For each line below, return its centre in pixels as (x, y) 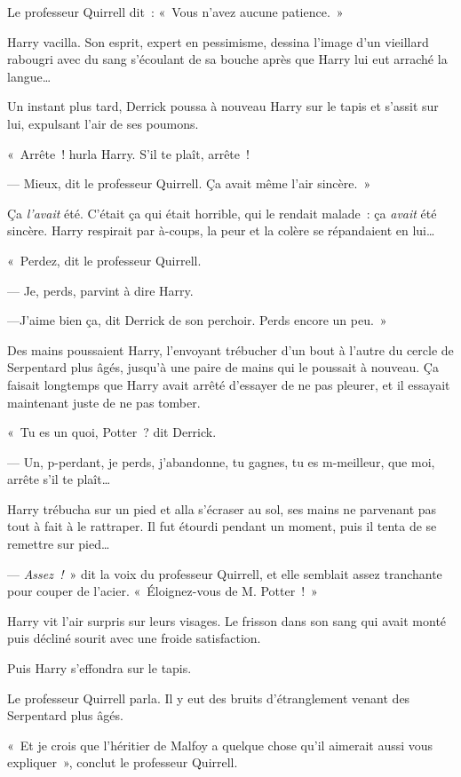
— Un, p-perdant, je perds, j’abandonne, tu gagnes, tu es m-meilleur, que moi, (221, 461)
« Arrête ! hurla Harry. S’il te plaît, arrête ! (128, 153)
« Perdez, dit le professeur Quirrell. (104, 260)
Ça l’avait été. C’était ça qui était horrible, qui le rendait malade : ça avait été (222, 213)
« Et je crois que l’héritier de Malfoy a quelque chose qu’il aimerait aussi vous (220, 745)
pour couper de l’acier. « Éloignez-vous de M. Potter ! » (163, 591)
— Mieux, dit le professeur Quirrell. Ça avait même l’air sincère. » (189, 183)
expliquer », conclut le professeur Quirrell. (123, 762)
